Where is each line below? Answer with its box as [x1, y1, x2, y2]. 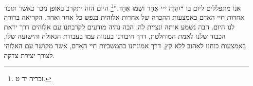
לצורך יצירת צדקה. [4, 50, 55, 60]
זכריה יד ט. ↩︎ [15, 73, 51, 84]
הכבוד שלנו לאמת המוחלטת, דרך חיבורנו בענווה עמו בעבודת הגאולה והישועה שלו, [4, 31, 226, 41]
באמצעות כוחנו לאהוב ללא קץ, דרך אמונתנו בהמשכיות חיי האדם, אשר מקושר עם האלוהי [4, 41, 246, 51]
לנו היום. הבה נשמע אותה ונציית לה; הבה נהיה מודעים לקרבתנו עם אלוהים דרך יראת [4, 21, 235, 31]
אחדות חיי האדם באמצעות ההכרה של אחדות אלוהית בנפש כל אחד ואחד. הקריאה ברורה [4, 12, 245, 22]
